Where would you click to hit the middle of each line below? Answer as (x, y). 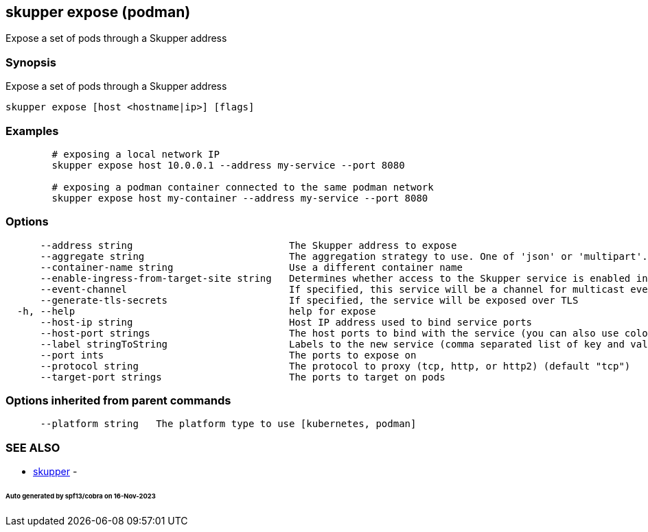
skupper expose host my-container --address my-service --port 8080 (240, 198)
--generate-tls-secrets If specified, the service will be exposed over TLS (309, 300)
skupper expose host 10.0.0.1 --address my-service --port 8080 (228, 165)
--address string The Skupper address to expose (248, 245)
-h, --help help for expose (196, 311)
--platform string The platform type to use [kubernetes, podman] (228, 424)
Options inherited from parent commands (118, 401)
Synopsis (31, 62)
